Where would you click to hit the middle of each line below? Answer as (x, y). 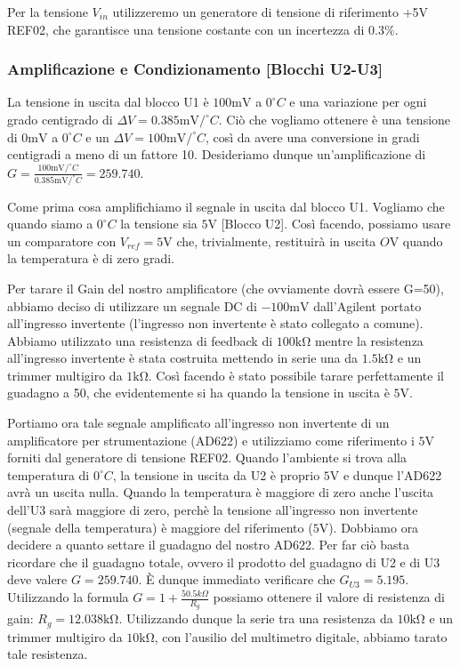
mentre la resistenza (369, 340)
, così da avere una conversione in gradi (312, 136)
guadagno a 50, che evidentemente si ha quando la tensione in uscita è (198, 393)
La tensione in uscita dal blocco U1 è (108, 102)
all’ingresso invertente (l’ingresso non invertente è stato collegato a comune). (215, 323)
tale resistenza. (48, 654)
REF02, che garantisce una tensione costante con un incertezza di (186, 29)
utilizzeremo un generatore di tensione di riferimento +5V (270, 12)
